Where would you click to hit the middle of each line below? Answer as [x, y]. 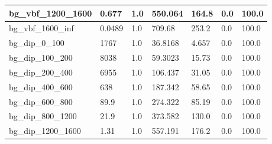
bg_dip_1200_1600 [45, 131]
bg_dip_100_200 [41, 58]
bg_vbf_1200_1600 [51, 13]
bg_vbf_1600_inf [41, 28]
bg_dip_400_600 [41, 86]
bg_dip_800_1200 [43, 116]
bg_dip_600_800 [41, 101]
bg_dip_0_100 [37, 43]
